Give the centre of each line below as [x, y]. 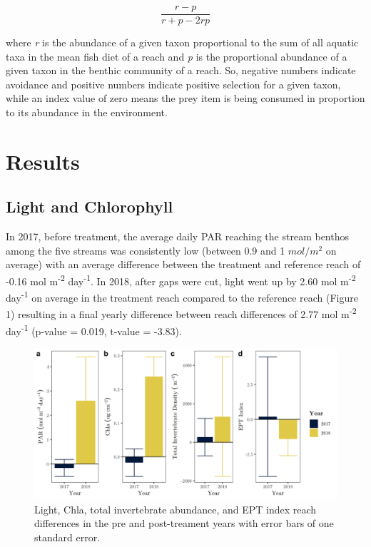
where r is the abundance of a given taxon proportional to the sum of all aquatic [182, 42]
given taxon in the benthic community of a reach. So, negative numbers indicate [181, 70]
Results [43, 161]
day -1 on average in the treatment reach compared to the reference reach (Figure [182, 296]
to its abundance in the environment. [87, 112]
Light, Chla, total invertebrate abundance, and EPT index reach [176, 509]
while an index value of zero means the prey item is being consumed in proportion [185, 98]
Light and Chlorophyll [90, 206]
